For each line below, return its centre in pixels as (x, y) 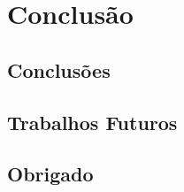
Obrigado (50, 174)
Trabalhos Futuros (92, 122)
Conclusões (59, 69)
